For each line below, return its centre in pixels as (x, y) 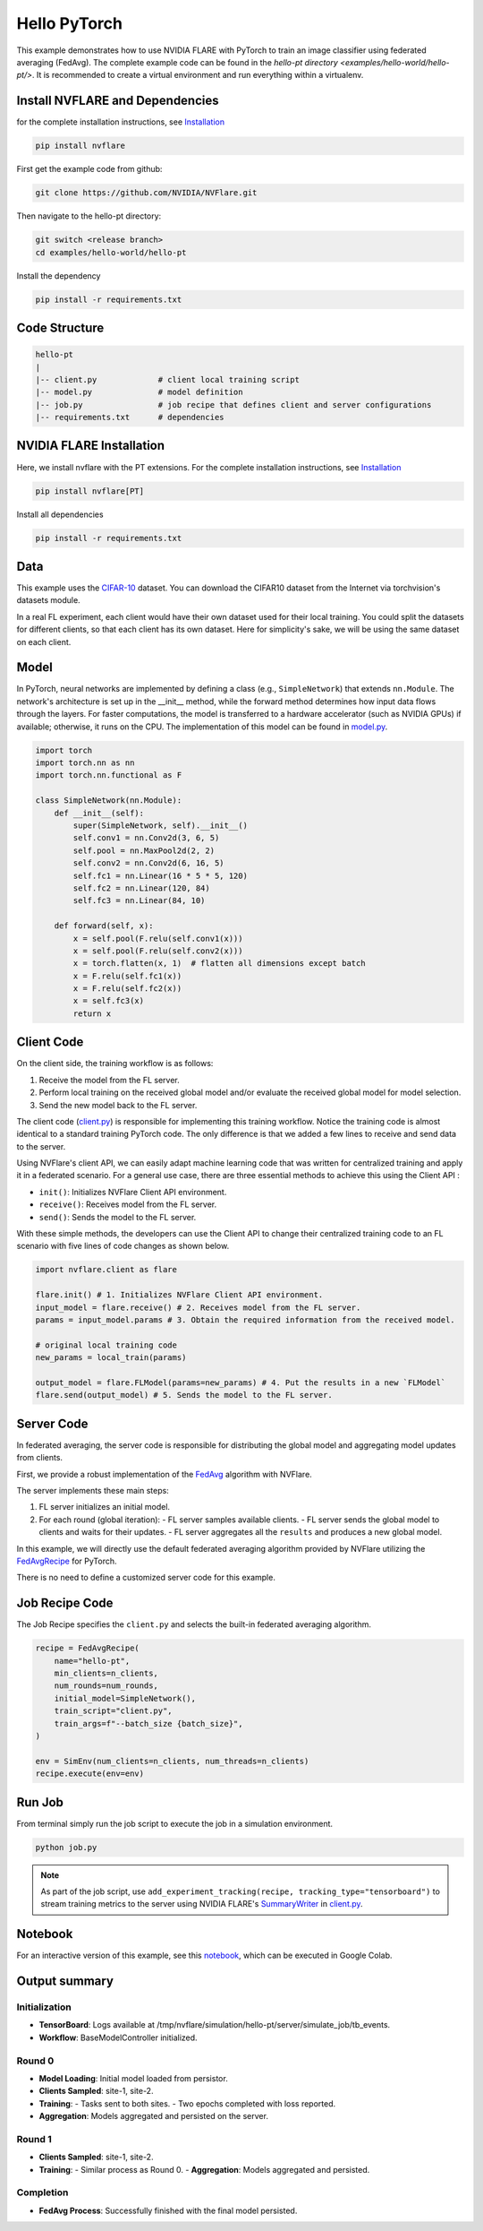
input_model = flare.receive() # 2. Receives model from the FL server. (198, 1307)
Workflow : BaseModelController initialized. (118, 2037)
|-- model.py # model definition (139, 392)
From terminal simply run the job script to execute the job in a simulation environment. (175, 1823)
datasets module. (48, 600)
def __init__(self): (99, 813)
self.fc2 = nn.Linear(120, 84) (141, 888)
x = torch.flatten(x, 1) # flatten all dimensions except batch (219, 964)
